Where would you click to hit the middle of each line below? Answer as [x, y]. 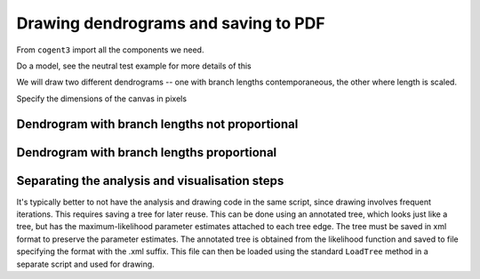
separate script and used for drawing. [85, 264]
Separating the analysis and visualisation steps [150, 181]
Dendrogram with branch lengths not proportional [157, 124]
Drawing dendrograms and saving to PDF [171, 23]
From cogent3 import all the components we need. [110, 50]
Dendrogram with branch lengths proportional [147, 152]
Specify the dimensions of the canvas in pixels [101, 99]
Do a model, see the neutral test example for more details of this [134, 66]
